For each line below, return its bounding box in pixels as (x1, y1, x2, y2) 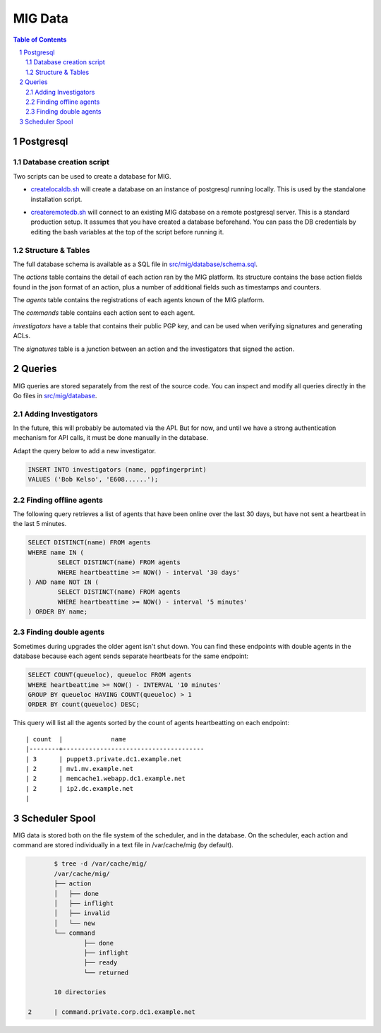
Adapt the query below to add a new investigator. (13, 446, 157, 455)
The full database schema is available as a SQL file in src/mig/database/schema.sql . (13, 260, 258, 268)
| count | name (25, 735, 126, 743)
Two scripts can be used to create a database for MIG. (13, 172, 172, 180)
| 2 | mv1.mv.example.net (25, 765, 134, 772)
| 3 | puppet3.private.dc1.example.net (25, 755, 183, 763)
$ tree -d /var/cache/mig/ (54, 860, 147, 868)
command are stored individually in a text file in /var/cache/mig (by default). (13, 841, 234, 849)
